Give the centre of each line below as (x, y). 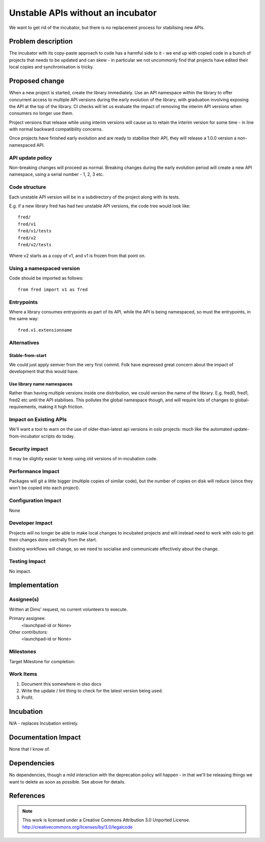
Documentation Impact (45, 738)
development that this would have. (44, 371)
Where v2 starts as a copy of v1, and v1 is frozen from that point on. (77, 256)
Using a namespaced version (45, 269)
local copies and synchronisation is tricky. (52, 67)
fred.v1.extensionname (45, 330)
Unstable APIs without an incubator (83, 13)
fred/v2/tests (35, 245)
